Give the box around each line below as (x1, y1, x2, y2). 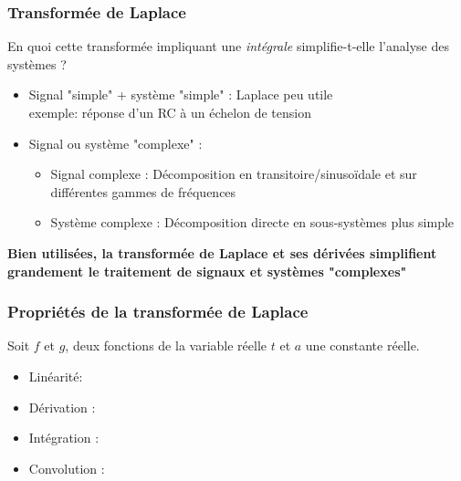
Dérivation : (28, 397, 96, 416)
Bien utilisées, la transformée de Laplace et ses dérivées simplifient (7, 243, 437, 262)
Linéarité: (28, 366, 83, 385)
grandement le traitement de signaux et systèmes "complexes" (7, 261, 407, 280)
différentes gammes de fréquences (50, 182, 236, 201)
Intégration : (28, 428, 100, 447)
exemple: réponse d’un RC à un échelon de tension (28, 103, 311, 121)
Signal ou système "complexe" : (28, 133, 203, 152)
